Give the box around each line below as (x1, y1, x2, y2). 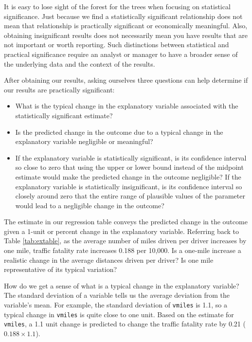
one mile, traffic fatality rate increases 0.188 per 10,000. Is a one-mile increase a (4, 245, 241, 255)
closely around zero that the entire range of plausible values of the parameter (15, 191, 245, 201)
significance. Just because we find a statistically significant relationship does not (4, 11, 243, 21)
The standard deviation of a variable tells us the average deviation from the (4, 290, 230, 300)
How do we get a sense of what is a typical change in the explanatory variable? (4, 280, 239, 290)
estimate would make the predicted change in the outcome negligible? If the (15, 171, 241, 181)
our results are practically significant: (4, 84, 115, 94)
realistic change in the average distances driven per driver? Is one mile (4, 254, 214, 265)
